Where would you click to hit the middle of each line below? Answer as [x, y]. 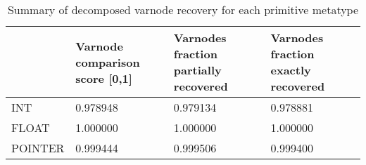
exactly [291, 70]
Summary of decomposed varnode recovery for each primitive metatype [183, 9]
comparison [108, 62]
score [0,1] [104, 78]
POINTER [38, 148]
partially [197, 70]
